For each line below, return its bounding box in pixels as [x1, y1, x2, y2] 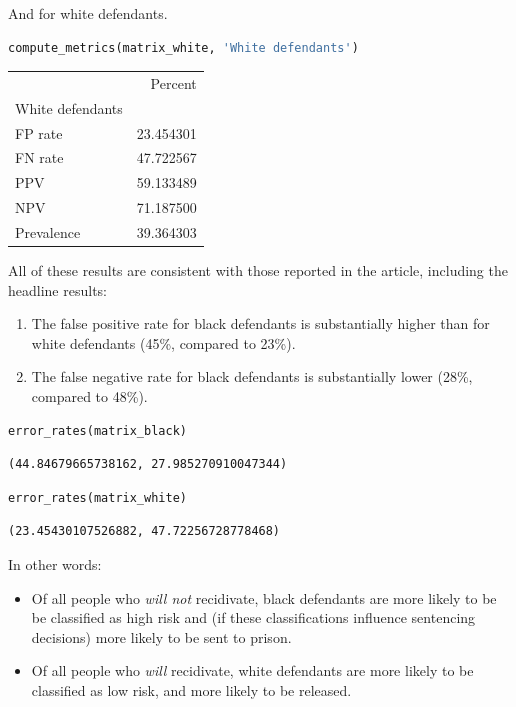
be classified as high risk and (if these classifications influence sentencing [31, 607, 476, 628]
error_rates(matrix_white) [8, 490, 187, 505]
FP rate [15, 122, 63, 143]
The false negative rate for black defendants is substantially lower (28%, [31, 366, 473, 387]
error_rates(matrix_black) [8, 423, 187, 438]
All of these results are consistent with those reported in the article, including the [8, 260, 508, 281]
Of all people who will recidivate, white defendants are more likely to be [31, 660, 474, 681]
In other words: [8, 554, 102, 575]
